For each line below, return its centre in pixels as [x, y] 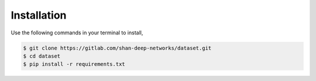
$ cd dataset [42, 56]
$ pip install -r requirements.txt [74, 64]
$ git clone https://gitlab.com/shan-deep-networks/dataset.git [117, 48]
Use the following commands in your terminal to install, [77, 33]
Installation [39, 15]
